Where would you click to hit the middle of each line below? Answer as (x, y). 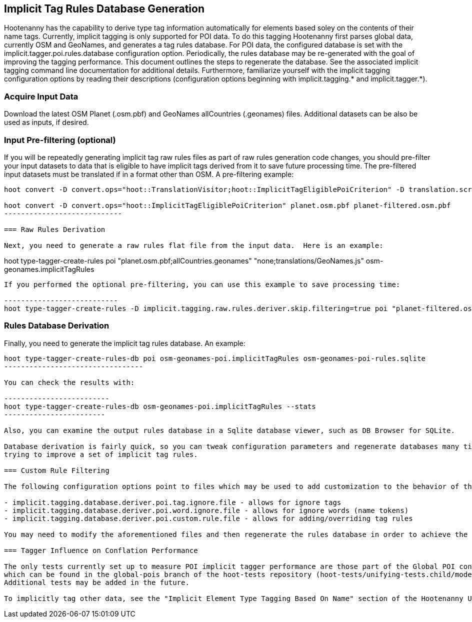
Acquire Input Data (41, 96)
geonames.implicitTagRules (49, 269)
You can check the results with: (69, 382)
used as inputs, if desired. (46, 122)
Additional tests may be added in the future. (97, 582)
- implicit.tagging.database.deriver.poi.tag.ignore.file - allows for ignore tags (173, 502)
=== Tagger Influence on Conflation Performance (101, 550)
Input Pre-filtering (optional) (60, 140)
